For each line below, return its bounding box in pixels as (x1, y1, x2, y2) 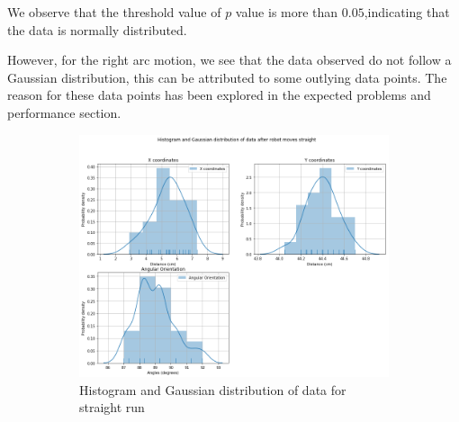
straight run (79, 398, 145, 417)
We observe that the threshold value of (7, 3, 221, 21)
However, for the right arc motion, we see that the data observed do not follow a (7, 50, 452, 69)
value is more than (235, 3, 338, 21)
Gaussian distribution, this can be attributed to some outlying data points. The (7, 67, 447, 86)
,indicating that (364, 3, 450, 21)
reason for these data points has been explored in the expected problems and (7, 85, 431, 104)
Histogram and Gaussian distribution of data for (79, 380, 346, 399)
